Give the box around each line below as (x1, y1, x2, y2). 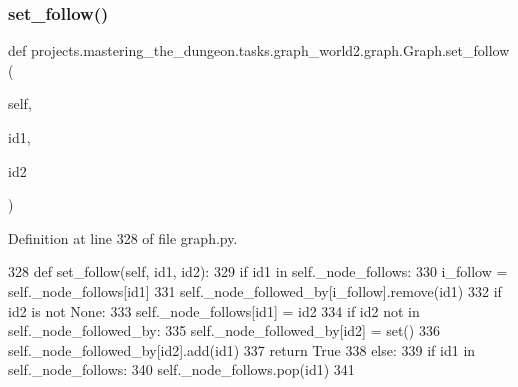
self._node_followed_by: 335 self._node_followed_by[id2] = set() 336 (8, 320, 440, 341)
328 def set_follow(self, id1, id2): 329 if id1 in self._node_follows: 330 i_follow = (8, 261, 508, 282)
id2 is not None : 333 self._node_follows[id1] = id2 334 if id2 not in (8, 300, 420, 321)
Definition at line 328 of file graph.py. (8, 227, 238, 248)
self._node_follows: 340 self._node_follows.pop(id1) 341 (8, 359, 355, 380)
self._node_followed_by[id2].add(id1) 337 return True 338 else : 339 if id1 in (8, 339, 476, 360)
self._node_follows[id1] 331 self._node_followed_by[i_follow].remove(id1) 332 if (8, 280, 502, 301)
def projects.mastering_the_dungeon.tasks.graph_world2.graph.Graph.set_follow (8, 40, 510, 61)
